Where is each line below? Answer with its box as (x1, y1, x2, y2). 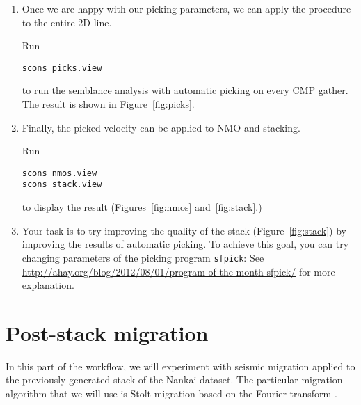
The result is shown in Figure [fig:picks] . (22, 97, 195, 111)
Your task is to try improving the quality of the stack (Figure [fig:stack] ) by (22, 223, 346, 237)
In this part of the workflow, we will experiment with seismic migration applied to (6, 358, 355, 373)
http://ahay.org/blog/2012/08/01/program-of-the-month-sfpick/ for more (22, 264, 335, 278)
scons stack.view (22, 180, 102, 190)
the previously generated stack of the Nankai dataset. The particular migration (6, 372, 343, 387)
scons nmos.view (22, 168, 97, 178)
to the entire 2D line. (22, 15, 112, 29)
